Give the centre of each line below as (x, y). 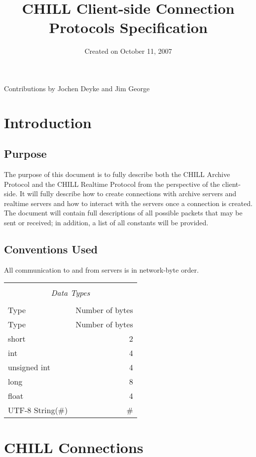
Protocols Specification (128, 27)
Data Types (71, 293)
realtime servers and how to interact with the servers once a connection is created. (128, 203)
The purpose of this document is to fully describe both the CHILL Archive (117, 174)
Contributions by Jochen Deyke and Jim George (77, 88)
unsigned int (29, 367)
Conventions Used (51, 249)
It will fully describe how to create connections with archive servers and (128, 193)
